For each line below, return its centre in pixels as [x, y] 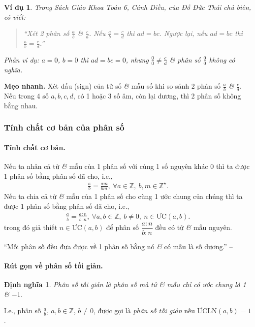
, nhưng [137, 59]
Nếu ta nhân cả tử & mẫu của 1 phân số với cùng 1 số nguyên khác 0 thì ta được [127, 166]
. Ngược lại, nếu [183, 33]
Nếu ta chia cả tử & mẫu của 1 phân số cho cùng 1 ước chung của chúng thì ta [123, 196]
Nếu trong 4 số [26, 96]
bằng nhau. [21, 105]
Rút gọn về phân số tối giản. [54, 265]
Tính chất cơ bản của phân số [64, 127]
